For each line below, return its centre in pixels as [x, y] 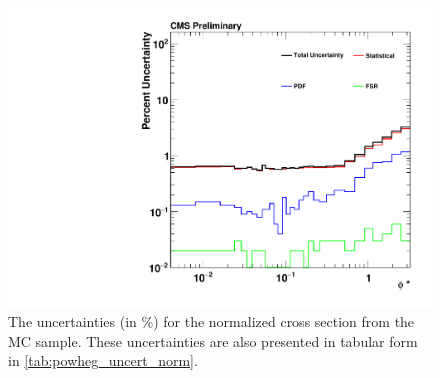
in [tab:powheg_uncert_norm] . [103, 360]
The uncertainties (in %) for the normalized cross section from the [211, 321]
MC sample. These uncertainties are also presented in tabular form [213, 340]
